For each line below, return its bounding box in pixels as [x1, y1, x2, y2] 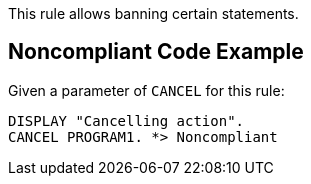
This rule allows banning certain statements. [8, 5, 299, 22]
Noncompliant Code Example [8, 39, 304, 65]
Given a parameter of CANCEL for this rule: [8, 81, 285, 99]
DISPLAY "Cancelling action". [8, 112, 245, 129]
